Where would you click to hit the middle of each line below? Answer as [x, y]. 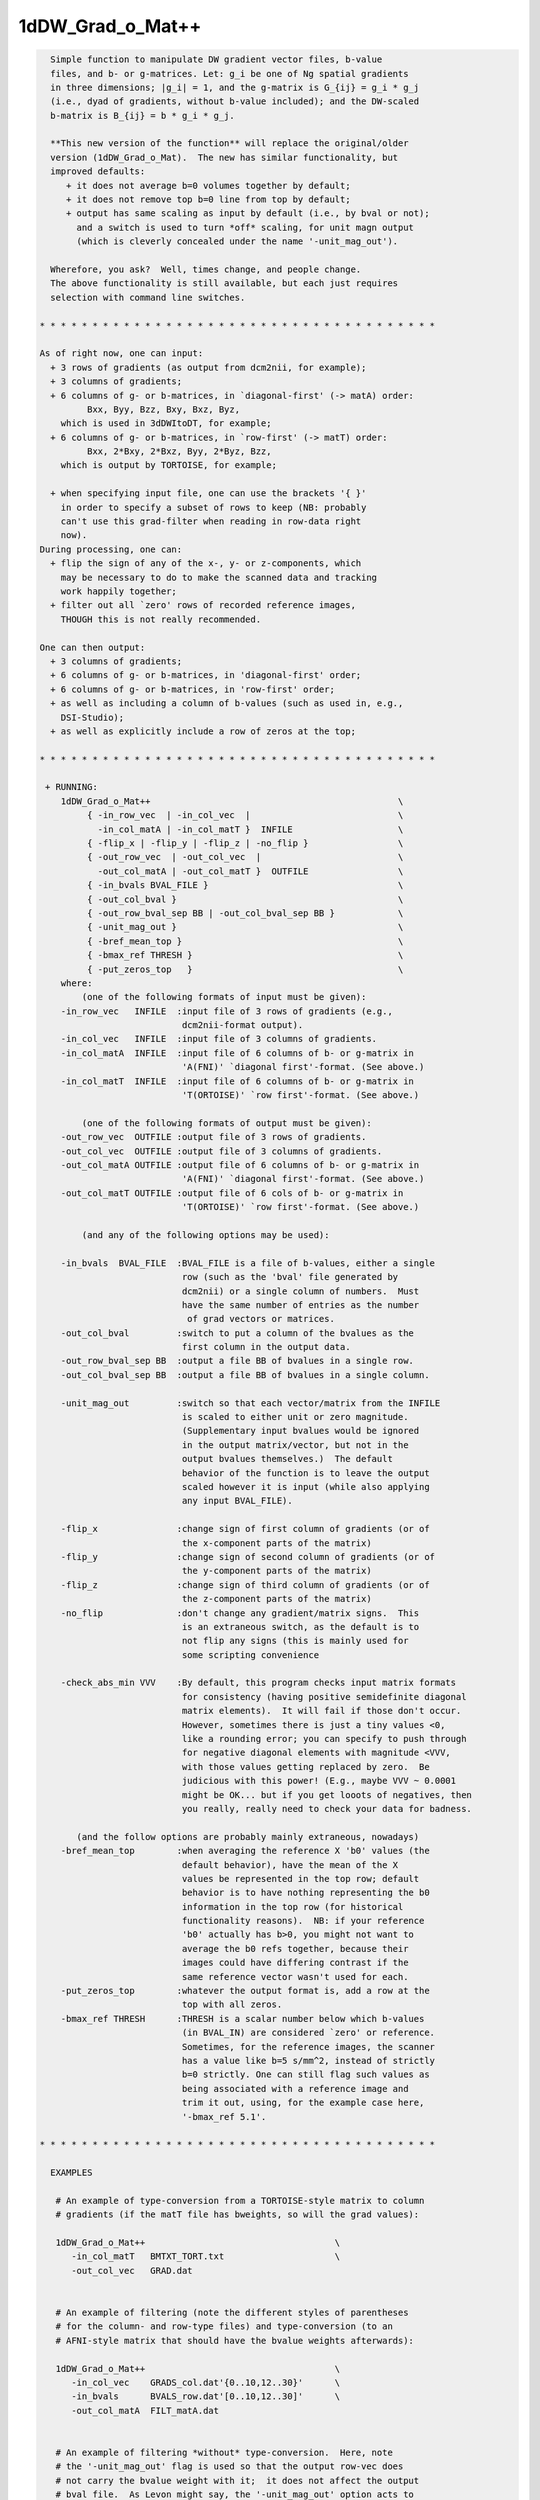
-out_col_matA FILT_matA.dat [145, 2410]
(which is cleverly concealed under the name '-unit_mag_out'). [237, 241]
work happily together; [118, 591]
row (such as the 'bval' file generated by [290, 1277]
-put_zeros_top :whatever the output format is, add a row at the [245, 1991]
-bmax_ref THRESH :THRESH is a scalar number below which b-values [242, 2018]
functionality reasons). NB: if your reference [303, 1921]
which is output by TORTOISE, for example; [168, 465]
